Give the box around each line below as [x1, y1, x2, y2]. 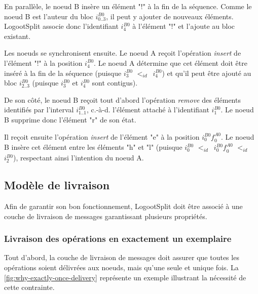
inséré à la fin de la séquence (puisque [4, 67, 122, 78]
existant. [4, 30, 31, 41]
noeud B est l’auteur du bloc [4, 11, 93, 21]
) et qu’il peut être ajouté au [162, 67, 251, 78]
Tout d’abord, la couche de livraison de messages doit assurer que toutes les [4, 252, 239, 263]
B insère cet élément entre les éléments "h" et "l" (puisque [4, 142, 182, 152]
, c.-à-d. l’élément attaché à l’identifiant [87, 104, 209, 115]
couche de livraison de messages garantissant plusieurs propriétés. [4, 211, 207, 221]
